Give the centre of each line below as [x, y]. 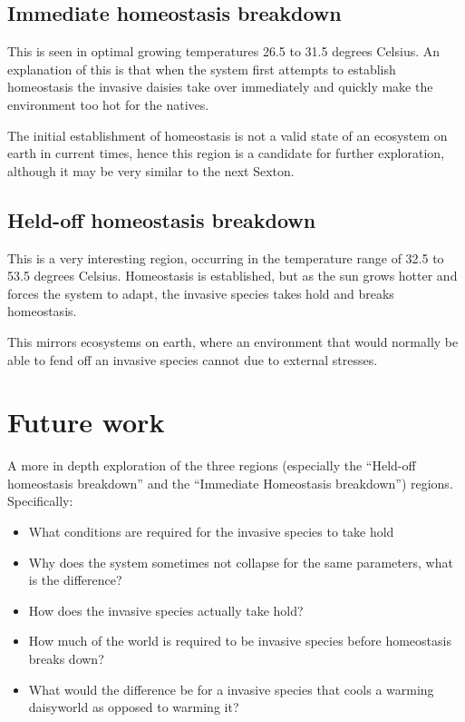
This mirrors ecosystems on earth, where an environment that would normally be [233, 341]
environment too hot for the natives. [108, 104]
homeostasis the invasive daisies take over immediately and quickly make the [220, 87]
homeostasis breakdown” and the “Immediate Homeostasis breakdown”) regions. [230, 483]
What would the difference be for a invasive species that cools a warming [231, 689]
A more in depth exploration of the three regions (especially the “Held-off [212, 465]
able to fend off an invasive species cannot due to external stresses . [193, 359]
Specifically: [40, 501]
